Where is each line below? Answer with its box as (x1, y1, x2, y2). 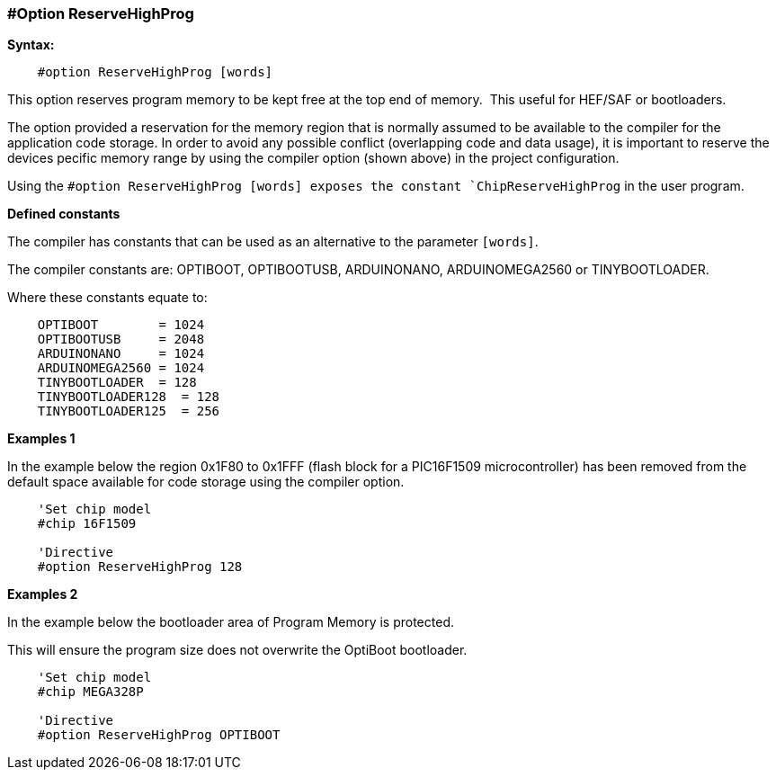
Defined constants (7, 206, 120, 222)
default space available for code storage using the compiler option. (7, 474, 405, 490)
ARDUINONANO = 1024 (37, 346, 205, 362)
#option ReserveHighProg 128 (37, 559, 243, 575)
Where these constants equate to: (7, 290, 208, 306)
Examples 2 (7, 586, 78, 603)
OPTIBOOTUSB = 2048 (37, 332, 205, 347)
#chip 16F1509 (37, 516, 137, 531)
